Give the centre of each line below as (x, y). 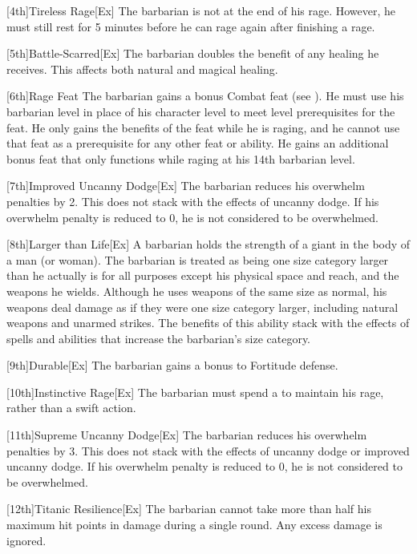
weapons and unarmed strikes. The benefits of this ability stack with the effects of (208, 323)
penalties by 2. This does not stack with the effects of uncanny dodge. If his (193, 201)
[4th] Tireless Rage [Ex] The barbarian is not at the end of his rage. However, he (201, 10)
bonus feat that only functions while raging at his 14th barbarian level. (181, 158)
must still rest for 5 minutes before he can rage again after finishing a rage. (191, 26)
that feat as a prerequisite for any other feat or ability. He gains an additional (198, 143)
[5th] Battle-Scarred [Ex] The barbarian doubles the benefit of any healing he (193, 53)
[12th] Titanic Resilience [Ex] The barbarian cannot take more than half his (189, 509)
